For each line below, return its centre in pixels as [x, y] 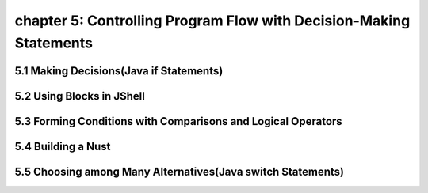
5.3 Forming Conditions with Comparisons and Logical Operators [178, 121]
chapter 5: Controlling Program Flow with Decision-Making [212, 21]
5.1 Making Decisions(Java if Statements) [119, 71]
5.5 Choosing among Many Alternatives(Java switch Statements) [180, 171]
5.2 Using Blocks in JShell [80, 96]
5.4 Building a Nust [63, 146]
